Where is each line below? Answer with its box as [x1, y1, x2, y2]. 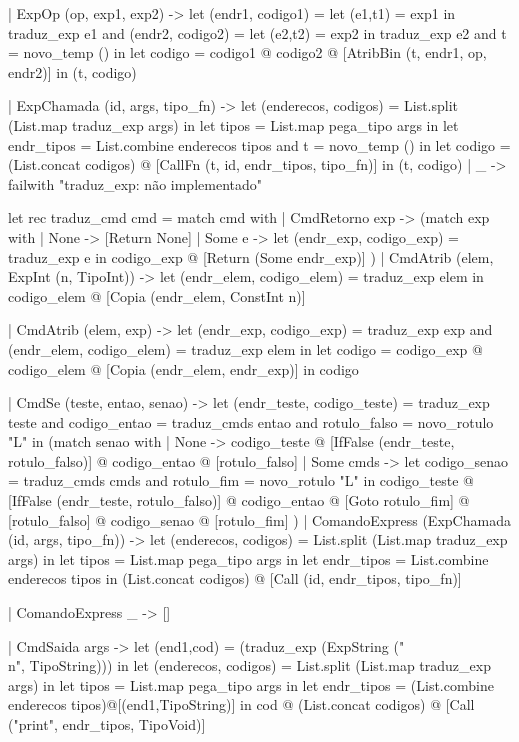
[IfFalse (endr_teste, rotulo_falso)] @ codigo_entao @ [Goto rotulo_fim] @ [8, 490, 470, 511]
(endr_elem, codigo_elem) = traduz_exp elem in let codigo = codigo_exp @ [8, 338, 483, 359]
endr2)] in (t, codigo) [8, 61, 137, 82]
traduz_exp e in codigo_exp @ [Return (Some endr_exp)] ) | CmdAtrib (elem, [8, 246, 494, 267]
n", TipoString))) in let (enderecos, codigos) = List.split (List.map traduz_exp [8, 655, 491, 676]
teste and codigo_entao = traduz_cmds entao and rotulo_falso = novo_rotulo [8, 411, 494, 432]
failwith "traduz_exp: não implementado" [8, 173, 262, 194]
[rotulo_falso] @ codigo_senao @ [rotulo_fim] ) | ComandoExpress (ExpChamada [8, 509, 511, 530]
